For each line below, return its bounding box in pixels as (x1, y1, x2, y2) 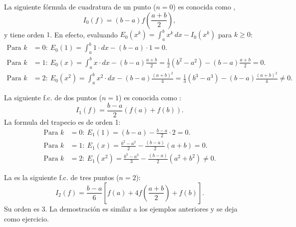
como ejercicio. (4, 213, 49, 224)
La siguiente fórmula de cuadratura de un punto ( (4, 1, 156, 11)
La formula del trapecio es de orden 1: (4, 116, 121, 127)
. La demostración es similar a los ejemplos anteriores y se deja (45, 203, 238, 214)
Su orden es (4, 203, 39, 214)
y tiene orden (4, 29, 44, 39)
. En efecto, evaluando (50, 29, 118, 39)
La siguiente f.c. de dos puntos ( (4, 92, 102, 103)
